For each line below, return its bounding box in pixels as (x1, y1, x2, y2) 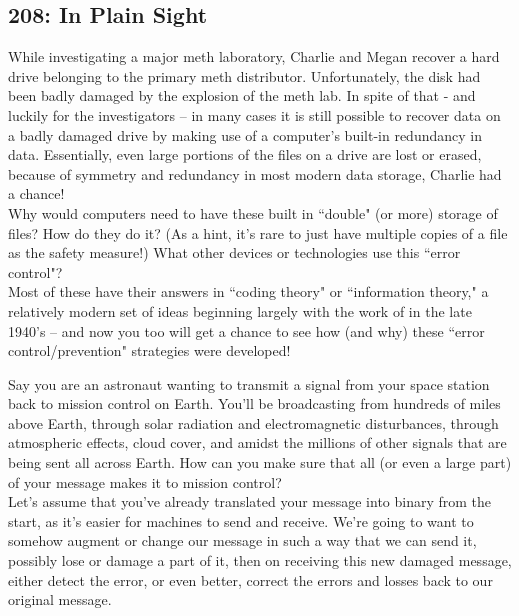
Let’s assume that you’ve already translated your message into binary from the (8, 491, 492, 512)
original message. (8, 589, 112, 610)
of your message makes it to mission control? (8, 471, 282, 492)
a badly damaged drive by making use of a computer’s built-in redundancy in (8, 124, 482, 145)
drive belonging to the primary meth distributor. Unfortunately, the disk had (8, 65, 481, 86)
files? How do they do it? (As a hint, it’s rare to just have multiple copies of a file (8, 222, 508, 243)
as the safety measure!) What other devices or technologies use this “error (8, 242, 461, 263)
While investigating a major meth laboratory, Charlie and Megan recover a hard (8, 46, 500, 67)
